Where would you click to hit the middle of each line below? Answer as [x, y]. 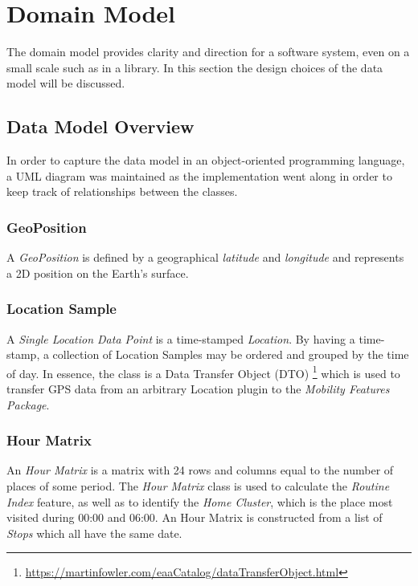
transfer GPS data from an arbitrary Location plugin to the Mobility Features [198, 388]
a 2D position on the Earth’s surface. [98, 273]
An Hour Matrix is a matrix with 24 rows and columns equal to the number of [200, 470]
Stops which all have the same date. [94, 533]
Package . [28, 404]
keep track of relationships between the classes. [122, 191]
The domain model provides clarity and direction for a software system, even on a [208, 52]
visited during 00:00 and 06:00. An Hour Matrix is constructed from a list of [195, 517]
